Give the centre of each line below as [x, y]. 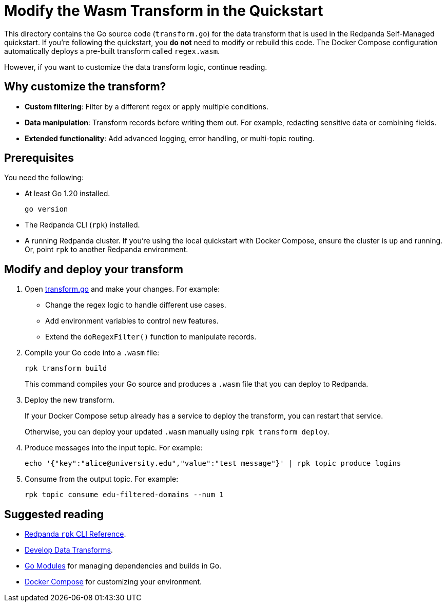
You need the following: [44, 178]
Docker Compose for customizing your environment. [113, 582]
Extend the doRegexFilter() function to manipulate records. [151, 337]
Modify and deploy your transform [94, 269]
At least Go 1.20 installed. [67, 194]
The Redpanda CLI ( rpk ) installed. [82, 225]
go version [46, 209]
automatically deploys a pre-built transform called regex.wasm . [112, 51]
